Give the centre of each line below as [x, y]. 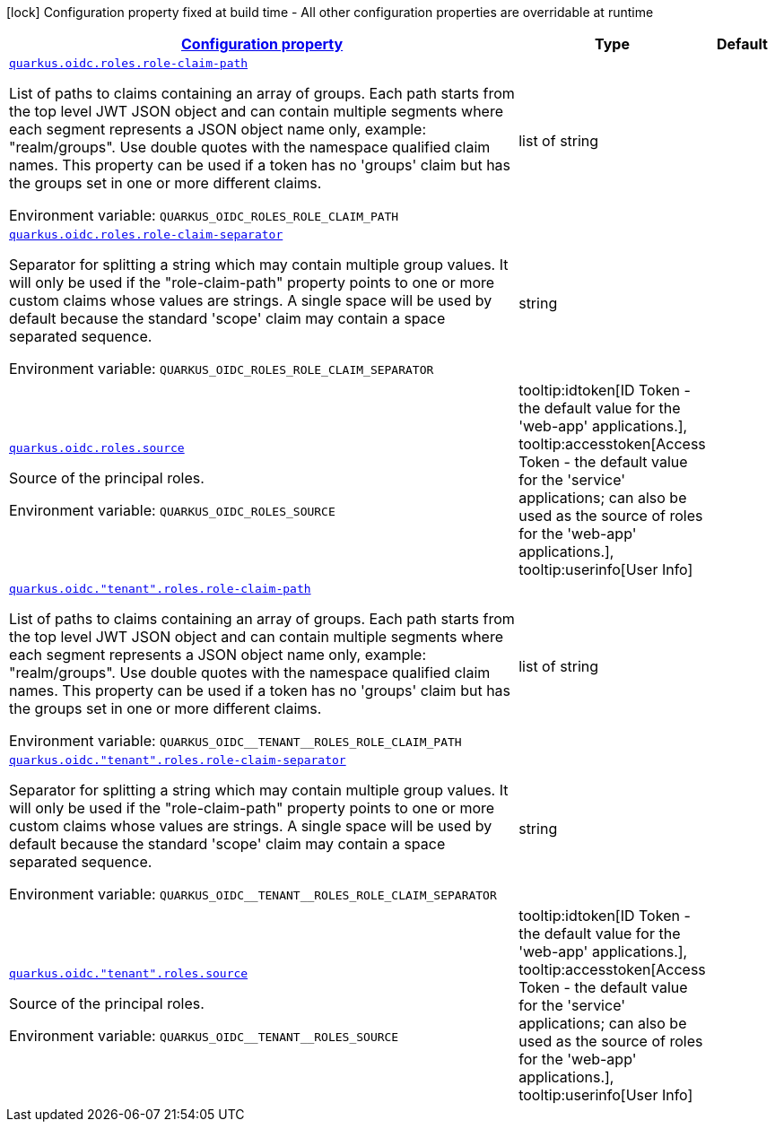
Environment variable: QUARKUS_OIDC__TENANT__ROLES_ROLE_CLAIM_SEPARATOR [253, 894]
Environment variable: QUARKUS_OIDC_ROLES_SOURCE [172, 510]
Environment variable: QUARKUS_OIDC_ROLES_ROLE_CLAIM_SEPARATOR [222, 369]
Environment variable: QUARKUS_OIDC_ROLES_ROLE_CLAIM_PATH [204, 215]
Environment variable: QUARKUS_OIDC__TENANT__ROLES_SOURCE [204, 1035]
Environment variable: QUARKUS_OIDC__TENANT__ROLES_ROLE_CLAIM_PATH [235, 741]
